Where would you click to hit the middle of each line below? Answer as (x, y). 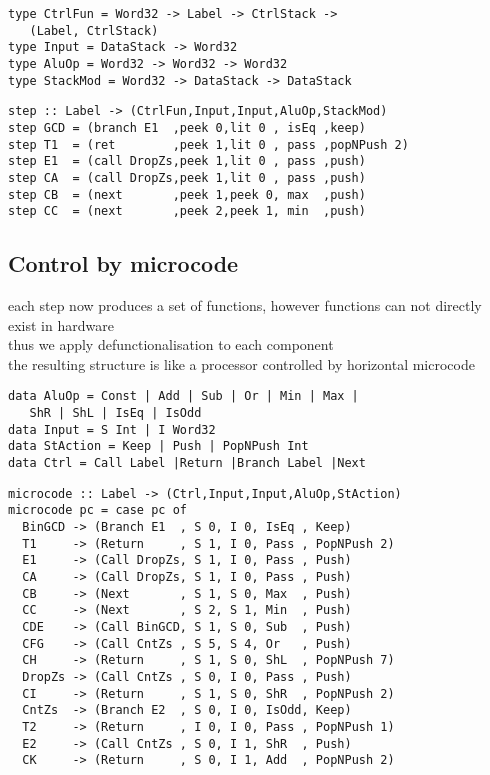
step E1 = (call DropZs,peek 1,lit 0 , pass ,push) (187, 161)
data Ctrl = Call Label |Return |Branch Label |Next (187, 463)
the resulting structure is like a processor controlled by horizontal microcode (241, 363)
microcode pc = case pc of (97, 510)
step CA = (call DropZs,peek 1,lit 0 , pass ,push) (187, 177)
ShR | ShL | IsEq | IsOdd (115, 413)
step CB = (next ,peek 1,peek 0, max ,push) (187, 194)
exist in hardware (61, 324)
